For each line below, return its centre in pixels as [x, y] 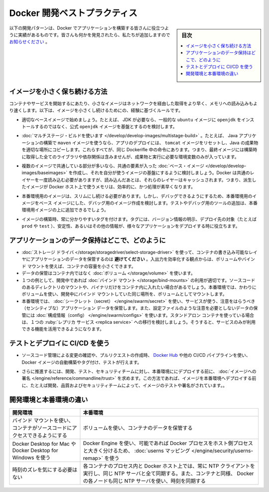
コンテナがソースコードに [42, 428]
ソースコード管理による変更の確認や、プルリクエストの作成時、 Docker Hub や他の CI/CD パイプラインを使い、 [136, 355]
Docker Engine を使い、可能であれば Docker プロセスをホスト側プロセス [168, 443]
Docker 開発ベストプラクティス [73, 13]
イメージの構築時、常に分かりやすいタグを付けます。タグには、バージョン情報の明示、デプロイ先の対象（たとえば [139, 219]
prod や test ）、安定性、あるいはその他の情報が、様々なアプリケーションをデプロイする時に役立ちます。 [131, 226]
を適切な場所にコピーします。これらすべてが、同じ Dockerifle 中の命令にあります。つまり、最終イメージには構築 [137, 150]
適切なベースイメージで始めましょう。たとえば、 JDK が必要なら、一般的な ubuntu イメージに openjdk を [132, 119]
